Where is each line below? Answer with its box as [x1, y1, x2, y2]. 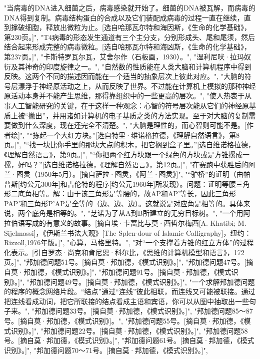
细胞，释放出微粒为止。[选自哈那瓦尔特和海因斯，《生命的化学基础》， [24, 22, 251, 32]
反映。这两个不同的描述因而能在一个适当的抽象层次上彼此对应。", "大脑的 [4, 71, 245, 81]
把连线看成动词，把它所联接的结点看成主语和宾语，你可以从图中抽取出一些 [4, 296, 249, 306]
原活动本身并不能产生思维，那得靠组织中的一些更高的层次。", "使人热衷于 [4, 90, 245, 101]
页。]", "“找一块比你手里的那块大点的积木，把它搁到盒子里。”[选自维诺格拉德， [4, 139, 255, 150]
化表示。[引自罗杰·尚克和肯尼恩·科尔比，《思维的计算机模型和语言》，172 [4, 247, 244, 257]
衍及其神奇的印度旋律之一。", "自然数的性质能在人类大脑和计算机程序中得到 [4, 61, 252, 71]
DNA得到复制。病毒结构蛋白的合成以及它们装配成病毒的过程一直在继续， [4, 12, 244, 22]
